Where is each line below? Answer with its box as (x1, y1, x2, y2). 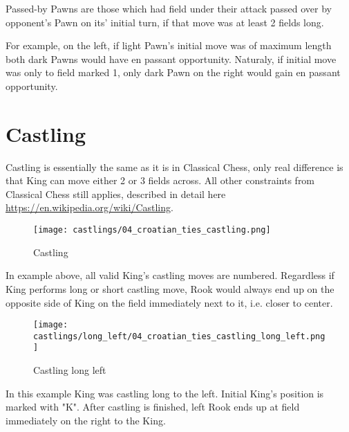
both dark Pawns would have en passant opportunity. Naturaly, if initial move (6, 51, 337, 66)
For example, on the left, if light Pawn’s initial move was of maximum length (6, 38, 332, 53)
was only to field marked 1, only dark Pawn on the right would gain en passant (6, 65, 341, 80)
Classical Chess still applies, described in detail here (6, 186, 226, 201)
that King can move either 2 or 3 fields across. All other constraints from (6, 173, 315, 188)
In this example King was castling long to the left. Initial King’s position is (6, 386, 324, 400)
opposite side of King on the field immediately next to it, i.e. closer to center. (6, 295, 333, 309)
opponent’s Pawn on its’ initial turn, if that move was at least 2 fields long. (6, 15, 324, 29)
